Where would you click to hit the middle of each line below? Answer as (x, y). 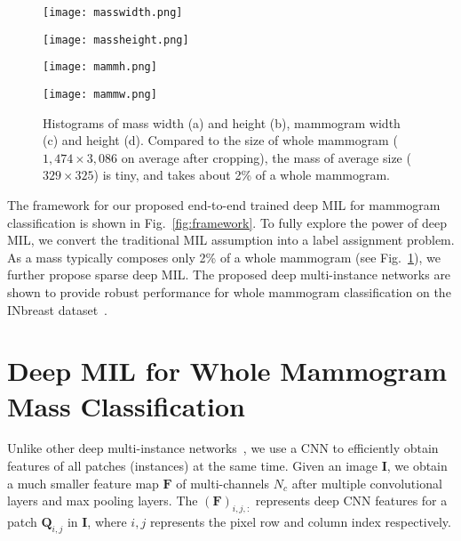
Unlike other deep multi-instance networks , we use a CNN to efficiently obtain (223, 448)
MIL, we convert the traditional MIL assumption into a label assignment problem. (231, 240)
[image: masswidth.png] (113, 12)
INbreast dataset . (57, 309)
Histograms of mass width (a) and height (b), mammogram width (222, 122)
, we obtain (417, 466)
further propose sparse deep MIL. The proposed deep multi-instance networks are (229, 275)
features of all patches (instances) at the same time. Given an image (192, 466)
